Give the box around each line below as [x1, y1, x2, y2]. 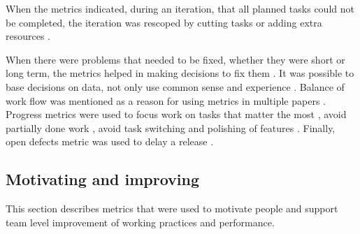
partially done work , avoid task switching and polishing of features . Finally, [6, 120, 336, 135]
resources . [6, 29, 51, 43]
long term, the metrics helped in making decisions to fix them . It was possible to [6, 66, 354, 80]
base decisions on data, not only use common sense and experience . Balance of [6, 79, 345, 94]
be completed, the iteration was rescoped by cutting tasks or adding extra [6, 15, 322, 29]
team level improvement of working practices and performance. [6, 214, 275, 229]
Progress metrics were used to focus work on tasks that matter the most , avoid [6, 107, 347, 122]
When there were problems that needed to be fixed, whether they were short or [6, 52, 345, 66]
